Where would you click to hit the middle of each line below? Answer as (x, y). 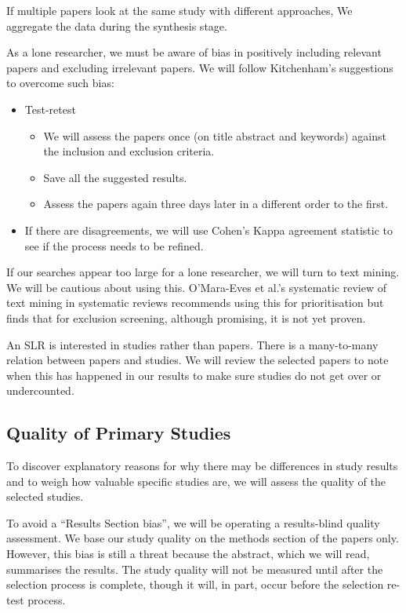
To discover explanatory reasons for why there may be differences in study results (202, 466)
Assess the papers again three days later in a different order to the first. (216, 204)
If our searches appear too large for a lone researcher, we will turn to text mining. (203, 272)
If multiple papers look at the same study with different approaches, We (179, 10)
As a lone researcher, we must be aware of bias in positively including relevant (194, 52)
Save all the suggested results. (115, 177)
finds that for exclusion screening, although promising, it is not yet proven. (186, 317)
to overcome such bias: (60, 83)
